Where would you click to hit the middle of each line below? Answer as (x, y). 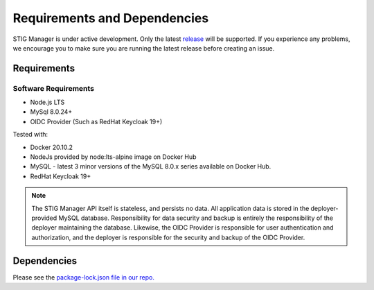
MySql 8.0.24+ (51, 112)
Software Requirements (54, 88)
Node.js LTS (47, 102)
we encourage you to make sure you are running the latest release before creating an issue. (144, 48)
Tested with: (30, 135)
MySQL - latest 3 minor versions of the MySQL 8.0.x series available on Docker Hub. (151, 167)
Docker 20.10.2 (51, 147)
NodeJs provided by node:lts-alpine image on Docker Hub (113, 157)
